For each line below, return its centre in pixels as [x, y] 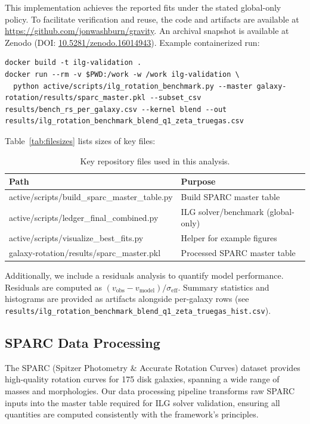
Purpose [198, 181]
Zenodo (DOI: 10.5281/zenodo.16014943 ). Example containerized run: [132, 42]
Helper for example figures [229, 238]
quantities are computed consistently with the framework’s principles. [132, 414]
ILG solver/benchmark [222, 211]
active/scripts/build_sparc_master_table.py [91, 196]
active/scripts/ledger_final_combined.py [84, 217]
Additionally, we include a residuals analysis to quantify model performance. [144, 275]
